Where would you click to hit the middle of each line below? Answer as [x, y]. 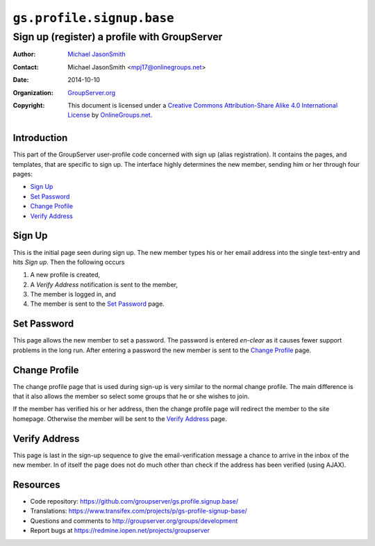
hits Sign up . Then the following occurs [69, 262]
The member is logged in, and [73, 295]
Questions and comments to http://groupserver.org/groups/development [134, 520]
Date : [21, 80]
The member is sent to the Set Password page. [97, 304]
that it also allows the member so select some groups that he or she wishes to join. [131, 397]
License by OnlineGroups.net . [110, 115]
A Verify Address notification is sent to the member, [104, 284]
